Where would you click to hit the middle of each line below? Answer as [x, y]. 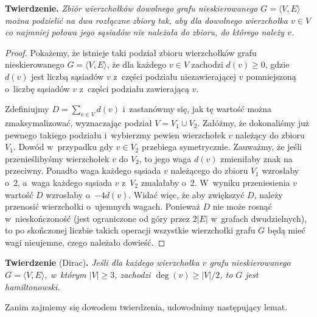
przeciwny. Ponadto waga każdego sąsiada [83, 170]
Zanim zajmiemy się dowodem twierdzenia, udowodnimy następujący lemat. [146, 307]
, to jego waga [165, 158]
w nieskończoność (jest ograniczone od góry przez [98, 218]
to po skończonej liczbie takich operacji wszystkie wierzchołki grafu [130, 230]
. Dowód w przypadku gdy [63, 147]
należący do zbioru [270, 134]
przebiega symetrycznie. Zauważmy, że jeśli [222, 147]
